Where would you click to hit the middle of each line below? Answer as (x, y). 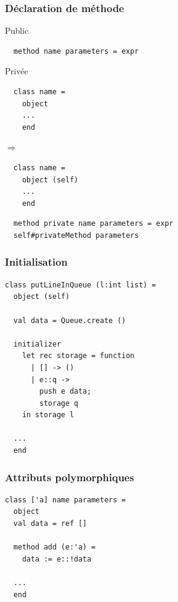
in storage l (48, 415)
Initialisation (36, 262)
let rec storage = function (78, 356)
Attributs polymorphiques (70, 477)
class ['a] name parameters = (65, 500)
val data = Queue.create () (70, 320)
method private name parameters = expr (94, 224)
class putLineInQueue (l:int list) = (81, 285)
